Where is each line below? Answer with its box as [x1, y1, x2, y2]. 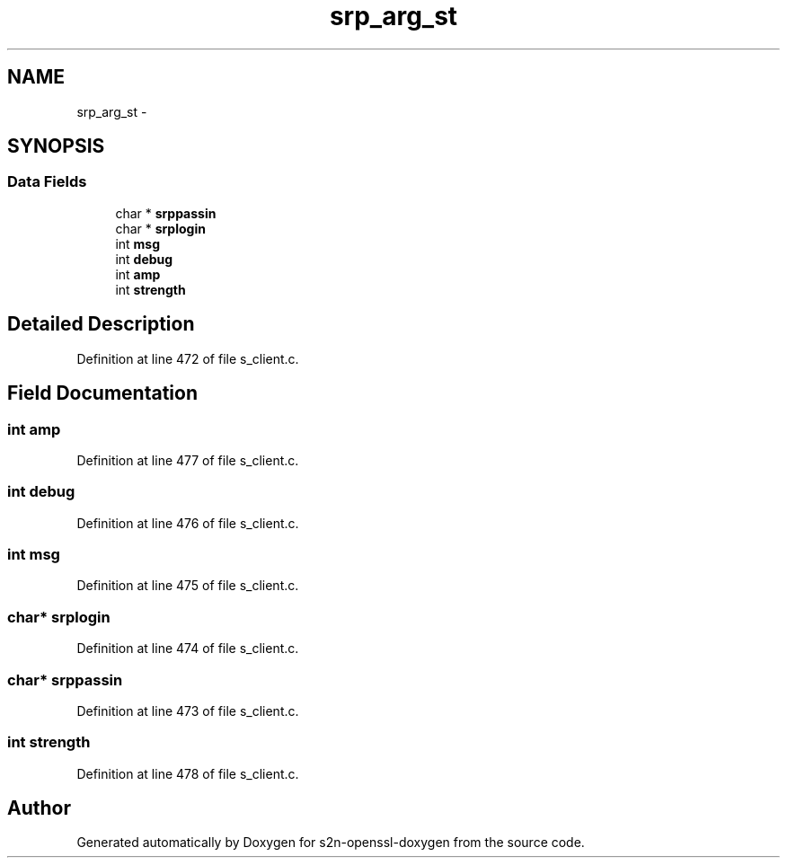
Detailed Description [7, 313, 195, 336]
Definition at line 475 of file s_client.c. [76, 578, 299, 594]
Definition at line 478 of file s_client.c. [76, 765, 299, 781]
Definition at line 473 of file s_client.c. [76, 702, 299, 719]
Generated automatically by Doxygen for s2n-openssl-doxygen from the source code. [76, 834, 585, 851]
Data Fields [7, 172, 87, 191]
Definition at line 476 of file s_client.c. [76, 515, 299, 531]
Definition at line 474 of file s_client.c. [76, 640, 299, 657]
